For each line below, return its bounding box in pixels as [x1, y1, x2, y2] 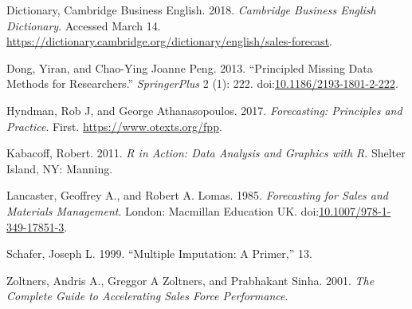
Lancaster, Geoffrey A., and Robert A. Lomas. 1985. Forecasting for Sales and [6, 187, 388, 204]
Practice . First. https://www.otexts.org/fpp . [6, 117, 222, 134]
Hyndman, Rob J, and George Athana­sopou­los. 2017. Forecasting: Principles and [6, 101, 402, 118]
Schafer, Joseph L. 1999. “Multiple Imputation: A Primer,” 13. [6, 245, 312, 262]
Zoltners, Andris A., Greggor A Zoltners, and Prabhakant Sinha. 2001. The [6, 271, 375, 288]
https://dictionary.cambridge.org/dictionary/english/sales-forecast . [6, 33, 332, 50]
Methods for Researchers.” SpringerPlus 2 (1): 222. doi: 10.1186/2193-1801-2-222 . [6, 75, 398, 92]
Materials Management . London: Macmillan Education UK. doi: [6, 202, 320, 219]
